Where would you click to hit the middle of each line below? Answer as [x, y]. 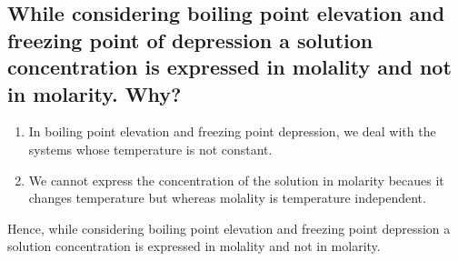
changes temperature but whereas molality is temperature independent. [227, 198]
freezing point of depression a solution [190, 40]
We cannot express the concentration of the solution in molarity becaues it [236, 180]
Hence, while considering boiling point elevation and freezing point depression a [229, 228]
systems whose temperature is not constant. [150, 149]
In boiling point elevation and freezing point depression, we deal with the [232, 131]
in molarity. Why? [95, 93]
